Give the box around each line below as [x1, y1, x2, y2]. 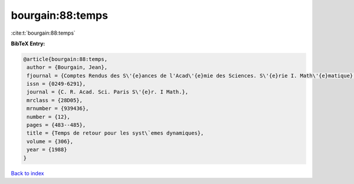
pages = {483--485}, [27, 122, 86, 129]
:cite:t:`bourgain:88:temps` [11, 29, 76, 36]
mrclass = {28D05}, [27, 97, 83, 103]
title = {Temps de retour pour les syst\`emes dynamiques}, [27, 130, 204, 136]
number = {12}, [27, 113, 71, 120]
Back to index [11, 169, 44, 176]
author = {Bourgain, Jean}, [27, 64, 108, 71]
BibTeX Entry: [11, 40, 45, 47]
